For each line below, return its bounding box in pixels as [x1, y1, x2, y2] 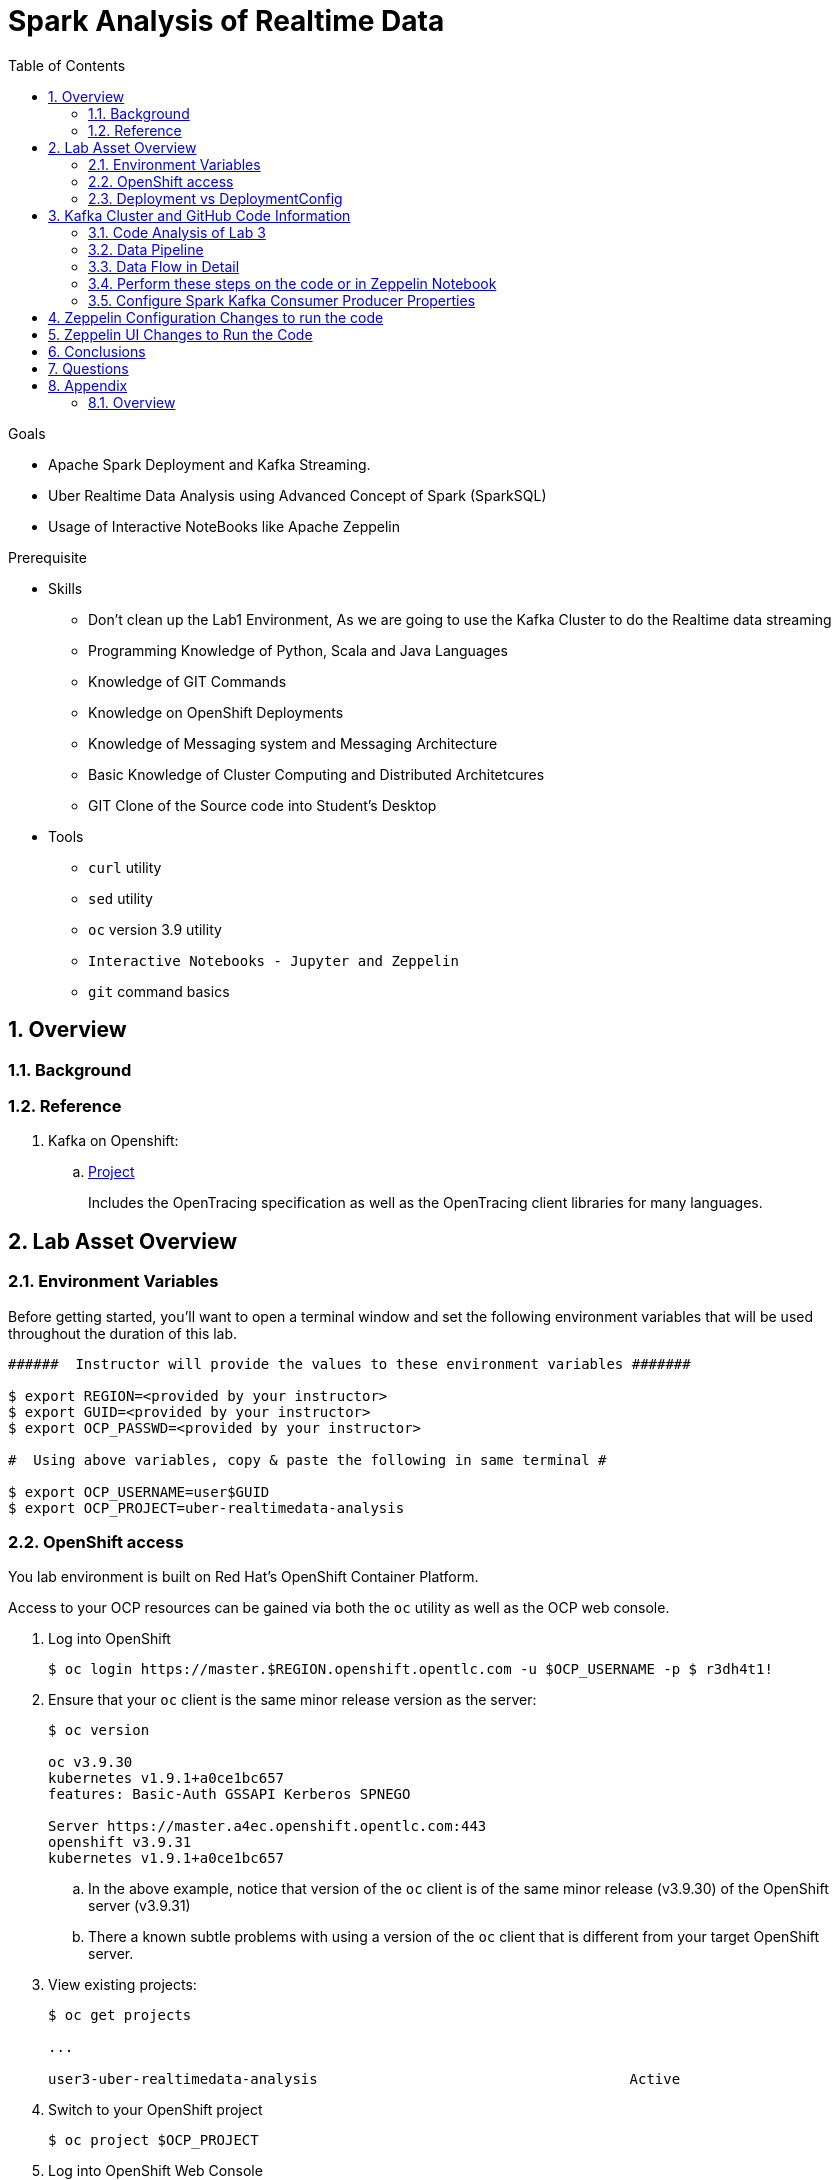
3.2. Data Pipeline [88, 240, 204, 258]
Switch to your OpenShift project [48, 2101, 263, 2119]
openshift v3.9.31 [48, 1834, 192, 1851]
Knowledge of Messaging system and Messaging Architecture [88, 734, 498, 752]
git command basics [88, 982, 230, 1000]
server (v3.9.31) [88, 1897, 191, 1915]
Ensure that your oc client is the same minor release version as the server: [48, 1691, 537, 1709]
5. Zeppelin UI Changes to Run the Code [48, 325, 313, 343]
